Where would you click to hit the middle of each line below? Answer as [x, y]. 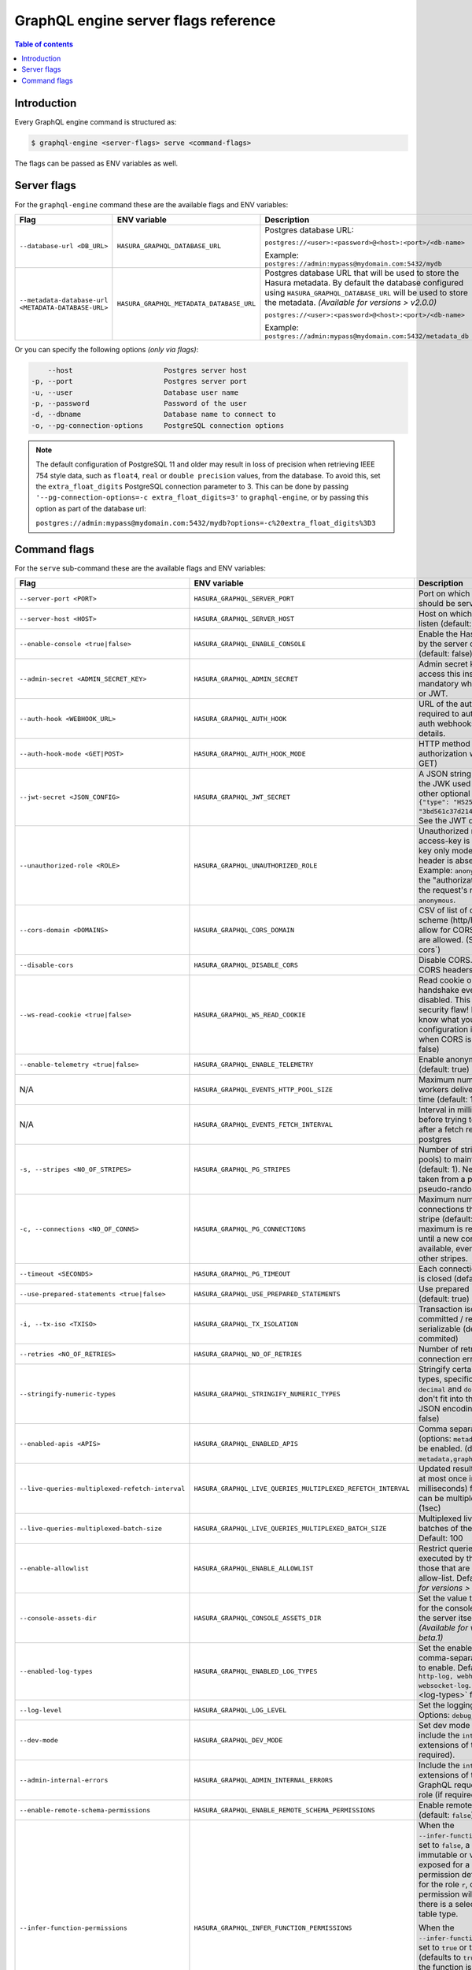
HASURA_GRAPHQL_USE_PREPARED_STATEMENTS [267, 1294]
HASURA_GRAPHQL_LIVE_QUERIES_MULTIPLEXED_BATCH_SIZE [290, 1528]
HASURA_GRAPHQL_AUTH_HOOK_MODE [250, 754]
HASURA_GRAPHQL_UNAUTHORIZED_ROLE [256, 866]
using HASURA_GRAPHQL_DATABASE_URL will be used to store [366, 292]
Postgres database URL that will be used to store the [362, 273]
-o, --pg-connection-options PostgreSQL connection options [158, 425]
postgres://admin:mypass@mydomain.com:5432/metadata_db [367, 336]
